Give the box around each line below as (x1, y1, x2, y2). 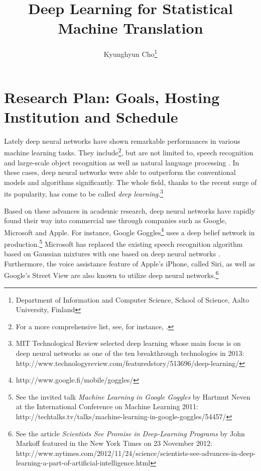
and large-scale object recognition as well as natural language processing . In (4, 157, 239, 167)
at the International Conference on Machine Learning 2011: (16, 401, 198, 412)
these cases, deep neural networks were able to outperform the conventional (4, 167, 236, 177)
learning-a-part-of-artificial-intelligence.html (16, 457, 151, 468)
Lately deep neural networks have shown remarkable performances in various (4, 135, 240, 146)
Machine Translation (58, 18, 203, 38)
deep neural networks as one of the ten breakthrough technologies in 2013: (16, 348, 244, 358)
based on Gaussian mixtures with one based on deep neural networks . (4, 248, 220, 259)
